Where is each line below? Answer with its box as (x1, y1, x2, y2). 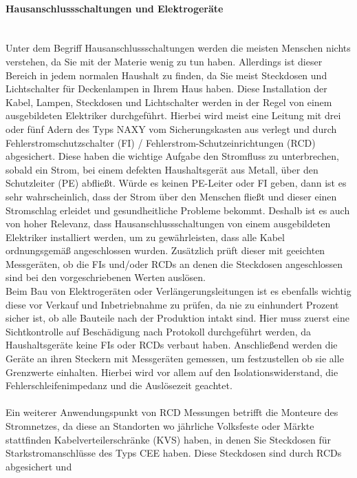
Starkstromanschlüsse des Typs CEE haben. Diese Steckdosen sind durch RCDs (6, 446, 342, 460)
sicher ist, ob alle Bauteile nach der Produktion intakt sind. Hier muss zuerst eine (6, 311, 349, 325)
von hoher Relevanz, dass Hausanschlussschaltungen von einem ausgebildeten (6, 216, 331, 231)
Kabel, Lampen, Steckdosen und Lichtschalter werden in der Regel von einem (6, 94, 332, 109)
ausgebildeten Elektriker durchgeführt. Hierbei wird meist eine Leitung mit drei (6, 108, 341, 123)
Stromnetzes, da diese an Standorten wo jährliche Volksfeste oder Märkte (6, 419, 314, 433)
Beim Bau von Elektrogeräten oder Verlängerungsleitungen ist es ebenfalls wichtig (6, 284, 351, 298)
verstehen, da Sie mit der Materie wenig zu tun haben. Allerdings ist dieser (6, 54, 323, 68)
